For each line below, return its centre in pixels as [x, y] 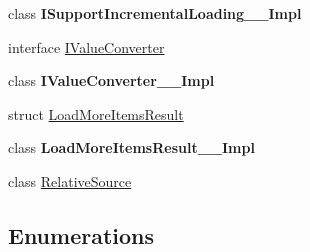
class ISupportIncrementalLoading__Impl [155, 13]
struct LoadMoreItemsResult [96, 113]
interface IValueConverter [86, 46]
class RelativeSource [70, 180]
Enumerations [81, 234]
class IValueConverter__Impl [111, 80]
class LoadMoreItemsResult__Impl [131, 147]
